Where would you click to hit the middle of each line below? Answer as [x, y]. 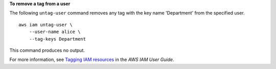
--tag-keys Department [57, 39]
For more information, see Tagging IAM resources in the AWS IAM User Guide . [92, 60]
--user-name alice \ [55, 32]
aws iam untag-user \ [45, 25]
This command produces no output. [47, 50]
